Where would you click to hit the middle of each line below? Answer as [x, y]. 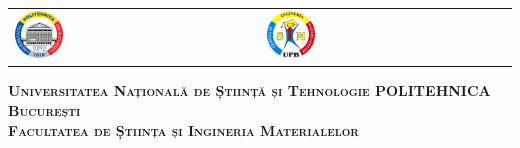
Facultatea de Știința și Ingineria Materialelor [183, 129]
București [44, 110]
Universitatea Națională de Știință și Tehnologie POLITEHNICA [249, 90]
